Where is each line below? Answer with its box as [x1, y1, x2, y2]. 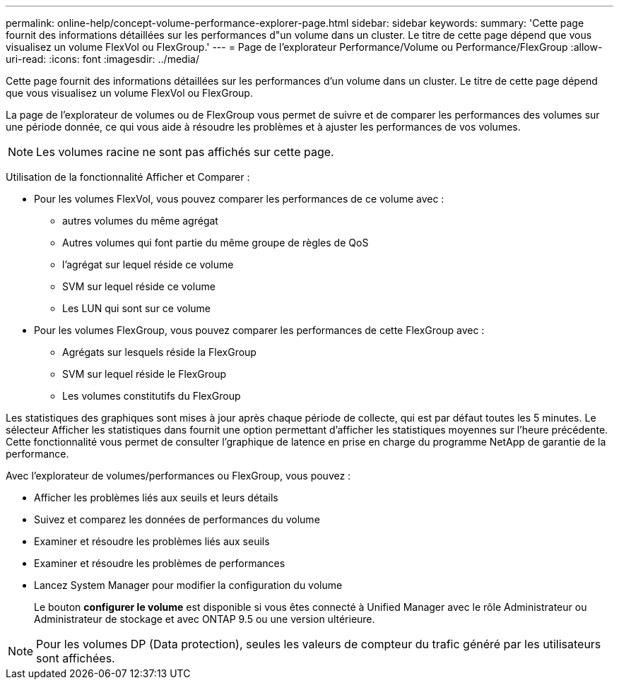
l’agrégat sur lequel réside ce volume [62, 258, 234, 270]
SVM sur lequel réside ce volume [62, 280, 216, 292]
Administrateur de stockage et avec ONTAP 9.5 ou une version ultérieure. [34, 613, 375, 625]
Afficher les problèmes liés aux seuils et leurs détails [34, 492, 278, 504]
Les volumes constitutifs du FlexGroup [62, 390, 241, 402]
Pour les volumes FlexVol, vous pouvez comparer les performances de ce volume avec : [34, 193, 444, 205]
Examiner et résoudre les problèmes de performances [34, 557, 285, 569]
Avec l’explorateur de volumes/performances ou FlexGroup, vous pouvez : [6, 470, 351, 482]
